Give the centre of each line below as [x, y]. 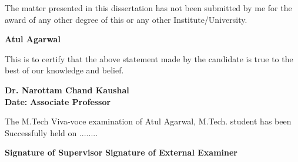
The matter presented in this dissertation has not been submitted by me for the [148, 8]
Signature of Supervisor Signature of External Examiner [121, 152]
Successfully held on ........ [51, 132]
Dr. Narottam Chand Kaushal [67, 90]
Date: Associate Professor [58, 101]
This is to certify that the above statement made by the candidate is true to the [149, 58]
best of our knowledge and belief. [64, 70]
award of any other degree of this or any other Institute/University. [126, 19]
